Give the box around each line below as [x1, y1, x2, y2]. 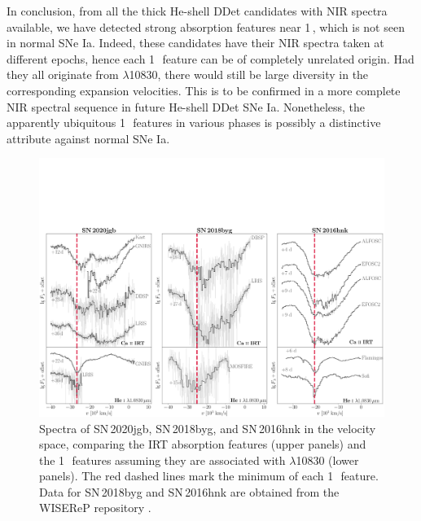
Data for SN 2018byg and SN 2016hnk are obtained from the [39, 483, 340, 500]
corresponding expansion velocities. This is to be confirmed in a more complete [7, 81, 401, 99]
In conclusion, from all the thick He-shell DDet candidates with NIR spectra [7, 2, 388, 19]
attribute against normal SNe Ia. [7, 129, 170, 147]
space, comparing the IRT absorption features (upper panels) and [39, 436, 366, 453]
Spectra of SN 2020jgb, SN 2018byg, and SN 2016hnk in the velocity [39, 419, 376, 436]
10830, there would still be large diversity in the [129, 66, 369, 83]
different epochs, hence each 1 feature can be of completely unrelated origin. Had [7, 50, 414, 67]
